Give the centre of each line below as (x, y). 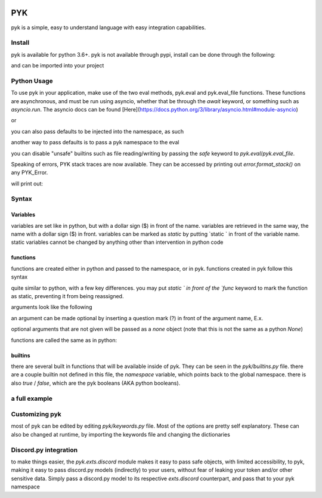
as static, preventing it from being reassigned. (67, 296)
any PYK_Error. (30, 172)
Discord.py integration (44, 450)
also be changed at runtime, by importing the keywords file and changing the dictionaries (121, 434)
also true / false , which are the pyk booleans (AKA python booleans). (96, 383)
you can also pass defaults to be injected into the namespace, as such (97, 131)
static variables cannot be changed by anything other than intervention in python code (117, 242)
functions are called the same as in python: (64, 340)
